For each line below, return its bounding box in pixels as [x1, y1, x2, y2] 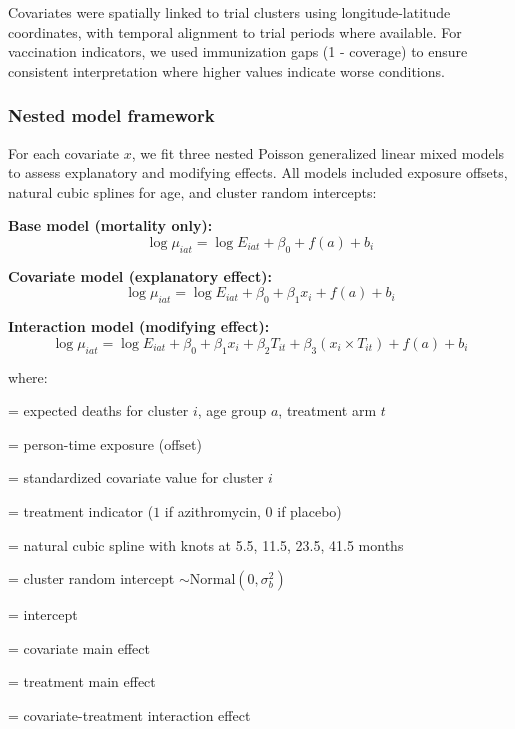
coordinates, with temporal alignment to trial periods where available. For [8, 21, 462, 42]
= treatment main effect [8, 671, 156, 692]
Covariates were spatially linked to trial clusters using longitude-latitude [8, 2, 451, 22]
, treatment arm [278, 400, 377, 421]
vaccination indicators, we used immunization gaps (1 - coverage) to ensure [8, 41, 468, 62]
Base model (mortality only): [8, 215, 213, 236]
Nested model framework [8, 103, 215, 128]
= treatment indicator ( [8, 500, 154, 521]
